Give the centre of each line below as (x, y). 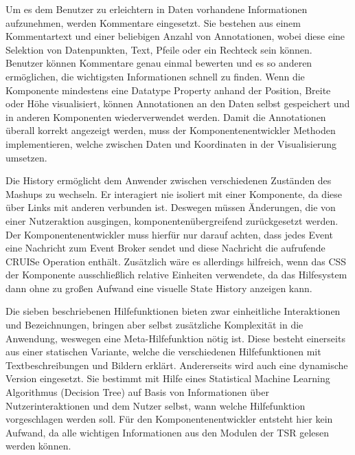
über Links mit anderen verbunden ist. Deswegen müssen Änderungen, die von (171, 207)
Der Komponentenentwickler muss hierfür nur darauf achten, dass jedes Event (170, 234)
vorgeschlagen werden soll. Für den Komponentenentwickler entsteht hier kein (169, 419)
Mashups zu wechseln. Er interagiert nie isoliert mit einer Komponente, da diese (174, 193)
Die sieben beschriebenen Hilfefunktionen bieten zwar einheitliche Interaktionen (173, 311)
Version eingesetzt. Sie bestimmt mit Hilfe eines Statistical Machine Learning (168, 378)
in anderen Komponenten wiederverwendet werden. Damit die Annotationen (166, 116)
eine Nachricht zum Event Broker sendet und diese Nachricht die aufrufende (165, 248)
